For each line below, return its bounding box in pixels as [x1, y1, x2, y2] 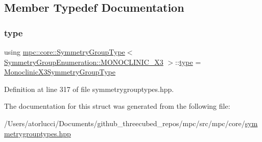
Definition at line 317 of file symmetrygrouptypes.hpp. [4, 83, 174, 94]
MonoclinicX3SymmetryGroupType [4, 66, 115, 77]
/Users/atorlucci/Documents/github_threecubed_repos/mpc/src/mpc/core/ [4, 117, 245, 128]
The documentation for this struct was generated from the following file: [4, 101, 230, 111]
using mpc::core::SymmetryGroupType [4, 46, 125, 57]
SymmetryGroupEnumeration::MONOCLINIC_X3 [4, 56, 163, 67]
